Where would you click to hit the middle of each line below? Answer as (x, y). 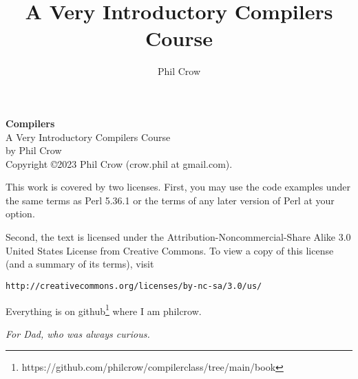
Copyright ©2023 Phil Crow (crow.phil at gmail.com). (119, 163)
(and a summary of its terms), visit (80, 264)
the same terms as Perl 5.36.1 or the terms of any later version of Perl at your (170, 200)
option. (20, 214)
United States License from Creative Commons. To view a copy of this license (170, 250)
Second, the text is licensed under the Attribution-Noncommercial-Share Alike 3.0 (178, 237)
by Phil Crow (34, 150)
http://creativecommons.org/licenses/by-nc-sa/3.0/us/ (134, 286)
